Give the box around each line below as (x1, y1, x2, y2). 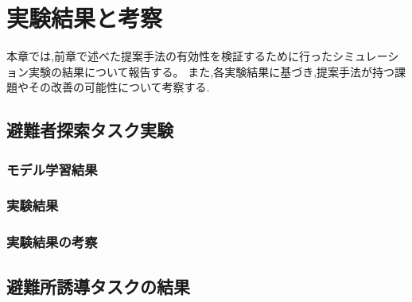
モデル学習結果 (6, 159, 98, 179)
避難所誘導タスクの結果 (6, 273, 190, 298)
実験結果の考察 (6, 232, 98, 252)
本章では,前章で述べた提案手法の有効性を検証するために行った (6, 48, 332, 64)
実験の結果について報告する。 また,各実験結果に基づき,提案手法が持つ (28, 63, 395, 79)
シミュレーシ (332, 48, 399, 64)
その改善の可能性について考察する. (28, 79, 210, 95)
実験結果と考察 (6, 2, 163, 34)
